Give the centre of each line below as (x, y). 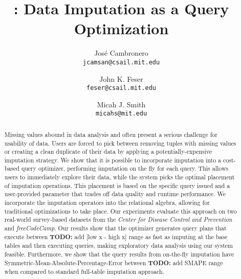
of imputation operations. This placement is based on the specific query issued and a (117, 185)
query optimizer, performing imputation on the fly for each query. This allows (125, 168)
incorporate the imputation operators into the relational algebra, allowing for (107, 203)
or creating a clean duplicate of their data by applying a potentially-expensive (108, 152)
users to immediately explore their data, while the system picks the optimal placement (119, 177)
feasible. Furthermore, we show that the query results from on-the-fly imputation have (119, 254)
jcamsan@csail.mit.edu (121, 62)
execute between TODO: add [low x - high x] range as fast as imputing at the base (116, 237)
